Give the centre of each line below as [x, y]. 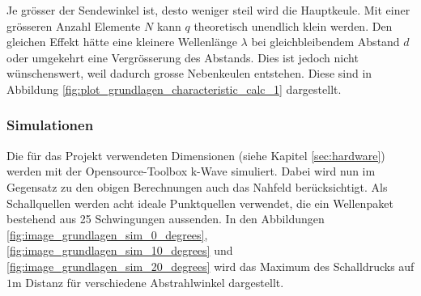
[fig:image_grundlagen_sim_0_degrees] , [107, 234]
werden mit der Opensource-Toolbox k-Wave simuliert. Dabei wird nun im [191, 171]
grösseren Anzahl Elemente [74, 25]
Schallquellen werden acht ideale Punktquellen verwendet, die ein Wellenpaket [200, 203]
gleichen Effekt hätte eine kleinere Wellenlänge [122, 42]
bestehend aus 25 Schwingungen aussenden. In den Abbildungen [166, 219]
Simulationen [50, 125]
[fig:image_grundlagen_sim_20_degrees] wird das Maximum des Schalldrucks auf [210, 266]
